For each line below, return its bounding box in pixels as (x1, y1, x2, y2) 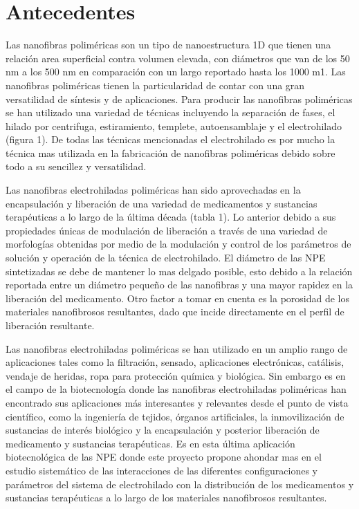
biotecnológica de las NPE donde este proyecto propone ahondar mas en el (6, 450, 322, 464)
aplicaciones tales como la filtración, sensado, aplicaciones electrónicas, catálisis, (6, 355, 344, 369)
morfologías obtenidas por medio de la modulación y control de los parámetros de (6, 237, 351, 251)
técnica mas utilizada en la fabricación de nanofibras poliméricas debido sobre (6, 145, 335, 160)
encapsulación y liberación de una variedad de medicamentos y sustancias (6, 196, 317, 210)
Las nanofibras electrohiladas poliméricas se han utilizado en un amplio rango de (6, 341, 348, 355)
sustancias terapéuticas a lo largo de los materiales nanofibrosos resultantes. (6, 490, 327, 505)
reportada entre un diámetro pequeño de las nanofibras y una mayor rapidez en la (6, 277, 353, 292)
